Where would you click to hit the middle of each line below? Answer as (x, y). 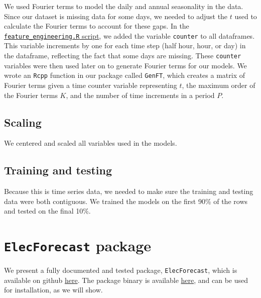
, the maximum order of (219, 85)
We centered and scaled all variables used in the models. (91, 143)
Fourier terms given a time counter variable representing (91, 85)
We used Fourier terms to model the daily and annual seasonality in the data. (124, 6)
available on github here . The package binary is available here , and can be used (126, 280)
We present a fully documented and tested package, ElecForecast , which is (121, 270)
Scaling (23, 122)
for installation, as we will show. (53, 290)
